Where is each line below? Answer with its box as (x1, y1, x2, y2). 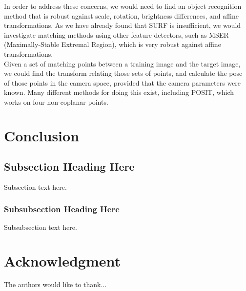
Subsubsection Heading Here (4, 202, 120, 215)
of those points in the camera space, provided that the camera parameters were (4, 77, 241, 88)
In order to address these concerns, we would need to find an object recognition (4, 1, 242, 11)
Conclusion (4, 125, 80, 145)
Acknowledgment (4, 250, 121, 270)
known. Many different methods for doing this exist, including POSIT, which (4, 87, 234, 97)
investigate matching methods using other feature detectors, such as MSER (4, 29, 229, 40)
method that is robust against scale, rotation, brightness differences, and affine (4, 10, 239, 21)
